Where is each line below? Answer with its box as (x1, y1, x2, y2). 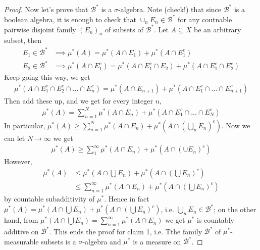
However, (4, 156, 32, 167)
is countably (196, 215, 234, 225)
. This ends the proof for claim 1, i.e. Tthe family (49, 226, 202, 236)
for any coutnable (178, 14, 232, 24)
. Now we (222, 120, 250, 130)
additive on (4, 226, 39, 236)
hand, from (4, 215, 38, 225)
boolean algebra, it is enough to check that (4, 14, 136, 24)
